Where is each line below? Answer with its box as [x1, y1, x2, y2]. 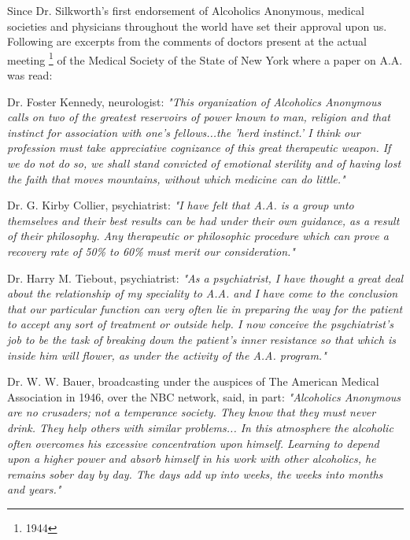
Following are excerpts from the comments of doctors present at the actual [7, 33, 367, 50]
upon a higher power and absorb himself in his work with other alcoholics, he [7, 450, 376, 467]
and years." [7, 481, 61, 497]
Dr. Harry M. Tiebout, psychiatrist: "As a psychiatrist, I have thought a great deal [7, 269, 404, 286]
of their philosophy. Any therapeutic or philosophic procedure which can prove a [7, 227, 389, 244]
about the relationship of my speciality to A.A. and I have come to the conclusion [7, 285, 398, 301]
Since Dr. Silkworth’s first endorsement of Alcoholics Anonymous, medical [7, 2, 364, 18]
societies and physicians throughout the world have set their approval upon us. [7, 17, 387, 34]
